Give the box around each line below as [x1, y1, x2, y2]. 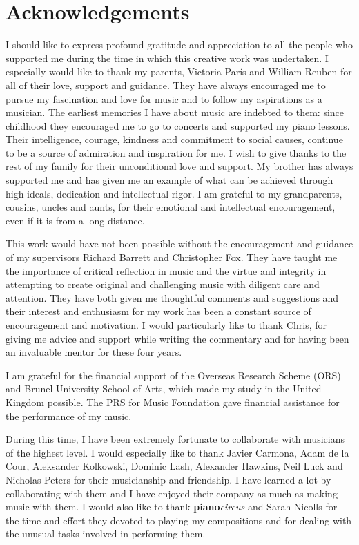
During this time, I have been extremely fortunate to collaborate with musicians [6, 432, 345, 446]
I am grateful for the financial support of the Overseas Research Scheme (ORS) [6, 367, 341, 382]
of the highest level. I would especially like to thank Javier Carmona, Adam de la [6, 445, 349, 459]
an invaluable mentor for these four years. [6, 345, 182, 359]
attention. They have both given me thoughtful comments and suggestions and [6, 290, 339, 305]
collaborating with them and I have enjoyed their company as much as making [6, 486, 338, 500]
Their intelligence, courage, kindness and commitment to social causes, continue [6, 132, 343, 146]
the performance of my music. [6, 408, 132, 423]
